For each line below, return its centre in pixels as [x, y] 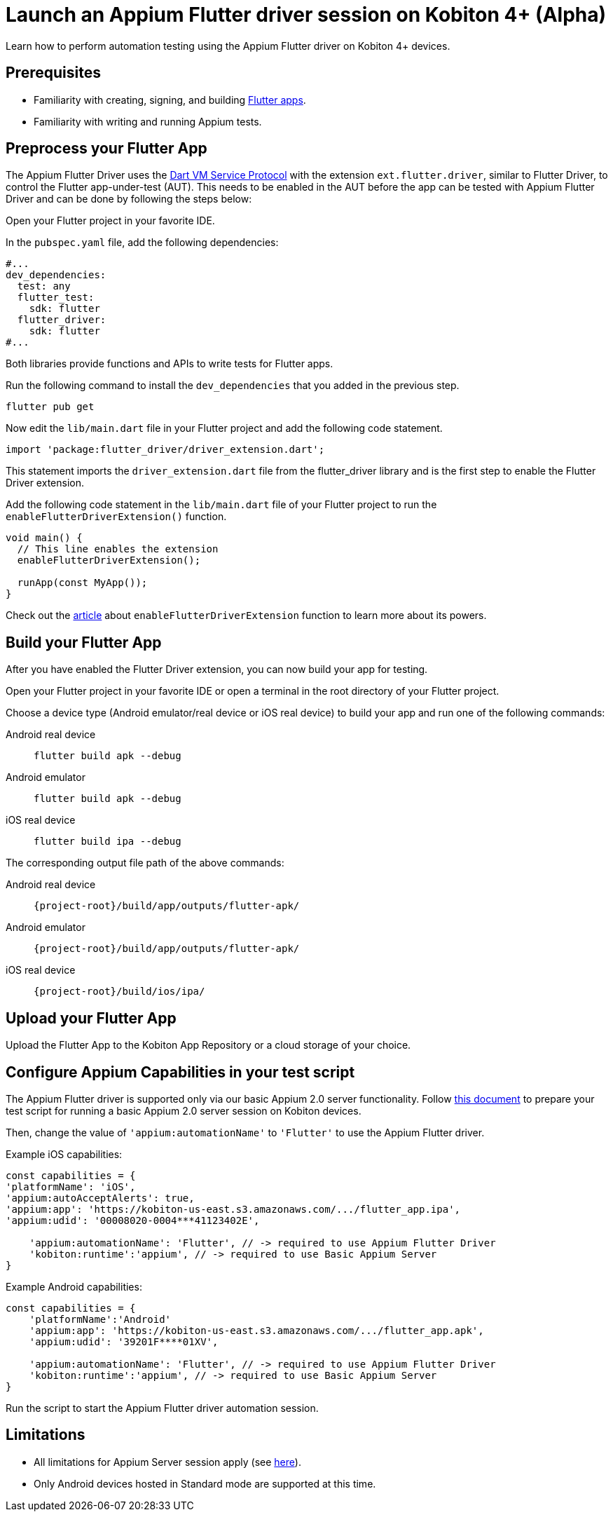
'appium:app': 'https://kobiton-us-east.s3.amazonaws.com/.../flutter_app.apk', [256, 1330]
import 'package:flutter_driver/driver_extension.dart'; [165, 450]
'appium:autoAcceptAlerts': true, [100, 1198]
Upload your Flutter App [91, 1018]
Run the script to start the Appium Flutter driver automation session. [162, 1408]
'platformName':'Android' [100, 1319]
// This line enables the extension [118, 549]
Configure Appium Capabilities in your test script [180, 1072]
